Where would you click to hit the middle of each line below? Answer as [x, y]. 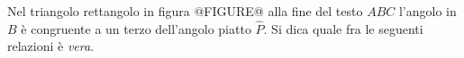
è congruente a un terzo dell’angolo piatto [136, 28]
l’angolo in [428, 11]
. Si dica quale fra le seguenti [343, 28]
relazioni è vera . [51, 46]
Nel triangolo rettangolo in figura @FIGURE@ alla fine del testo [185, 11]
